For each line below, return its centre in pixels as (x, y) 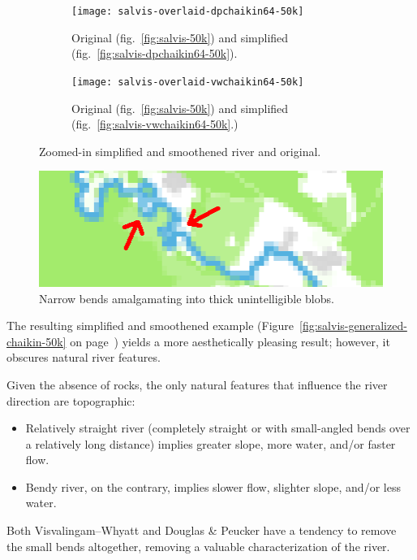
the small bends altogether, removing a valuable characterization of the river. (198, 546)
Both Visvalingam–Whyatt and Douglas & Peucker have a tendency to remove (202, 530)
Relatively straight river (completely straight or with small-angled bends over (218, 428)
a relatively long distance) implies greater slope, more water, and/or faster (211, 443)
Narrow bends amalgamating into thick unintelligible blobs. (187, 298)
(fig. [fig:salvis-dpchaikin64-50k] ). (155, 53)
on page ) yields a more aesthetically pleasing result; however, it (230, 341)
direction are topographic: (71, 400)
